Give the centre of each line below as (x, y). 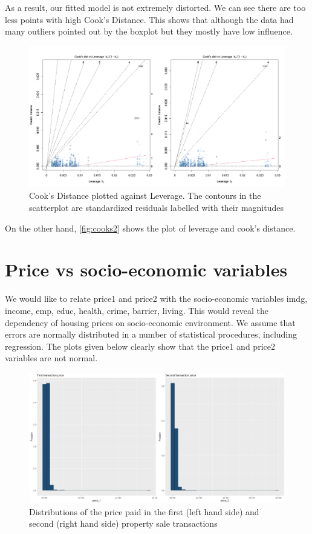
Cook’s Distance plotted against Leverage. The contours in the (145, 195)
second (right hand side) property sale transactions (123, 523)
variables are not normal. (51, 358)
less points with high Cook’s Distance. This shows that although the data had (149, 19)
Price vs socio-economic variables (146, 269)
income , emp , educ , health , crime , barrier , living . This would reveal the (137, 310)
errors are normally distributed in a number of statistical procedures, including (151, 334)
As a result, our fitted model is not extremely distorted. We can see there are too (155, 7)
